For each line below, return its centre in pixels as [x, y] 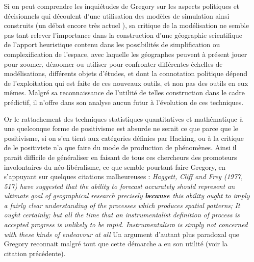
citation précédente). [35, 253]
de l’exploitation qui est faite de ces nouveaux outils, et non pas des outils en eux [126, 83]
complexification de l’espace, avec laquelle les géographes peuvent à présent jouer [126, 54]
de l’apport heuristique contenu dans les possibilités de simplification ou [112, 44]
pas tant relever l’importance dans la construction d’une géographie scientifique [123, 35]
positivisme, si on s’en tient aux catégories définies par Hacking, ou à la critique [124, 138]
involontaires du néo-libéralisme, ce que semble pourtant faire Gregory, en [115, 167]
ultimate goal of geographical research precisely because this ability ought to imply [127, 196]
